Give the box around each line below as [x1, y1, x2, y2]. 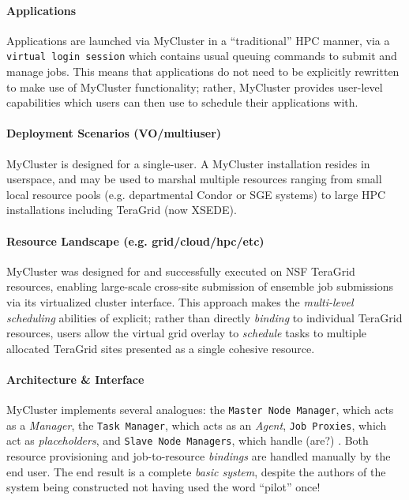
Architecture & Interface [6, 370, 144, 387]
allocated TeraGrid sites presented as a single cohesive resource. [6, 340, 315, 356]
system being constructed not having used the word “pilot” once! [6, 479, 321, 495]
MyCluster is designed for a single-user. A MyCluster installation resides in [6, 155, 370, 171]
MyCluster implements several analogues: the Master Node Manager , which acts [6, 401, 394, 418]
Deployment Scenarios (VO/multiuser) [6, 125, 222, 141]
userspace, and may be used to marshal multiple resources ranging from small [6, 171, 382, 187]
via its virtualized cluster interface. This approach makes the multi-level [6, 293, 354, 310]
